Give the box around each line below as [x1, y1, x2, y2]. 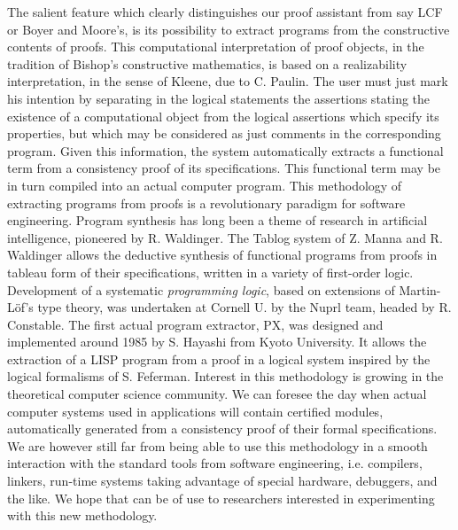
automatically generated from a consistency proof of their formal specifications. [7, 419, 438, 438]
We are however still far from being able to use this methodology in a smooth [7, 436, 428, 455]
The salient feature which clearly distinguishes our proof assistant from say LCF [7, 3, 443, 20]
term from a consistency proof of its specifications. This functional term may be [7, 159, 441, 177]
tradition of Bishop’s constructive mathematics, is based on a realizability [7, 54, 408, 73]
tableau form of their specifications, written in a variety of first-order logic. [7, 262, 414, 281]
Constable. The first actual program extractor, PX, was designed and [7, 315, 384, 333]
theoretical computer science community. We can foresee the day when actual [7, 385, 427, 403]
